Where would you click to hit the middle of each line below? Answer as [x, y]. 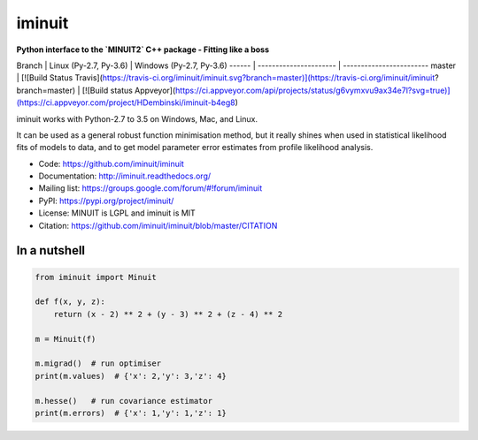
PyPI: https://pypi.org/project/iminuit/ [106, 201]
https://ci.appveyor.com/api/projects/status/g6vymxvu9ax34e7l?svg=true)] [313, 90]
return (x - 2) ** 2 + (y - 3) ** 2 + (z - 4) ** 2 [168, 314]
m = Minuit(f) [66, 339]
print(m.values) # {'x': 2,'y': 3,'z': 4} [131, 376]
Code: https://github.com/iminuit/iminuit [112, 163]
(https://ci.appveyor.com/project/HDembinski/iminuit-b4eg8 [126, 102]
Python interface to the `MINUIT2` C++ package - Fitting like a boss [143, 49]
